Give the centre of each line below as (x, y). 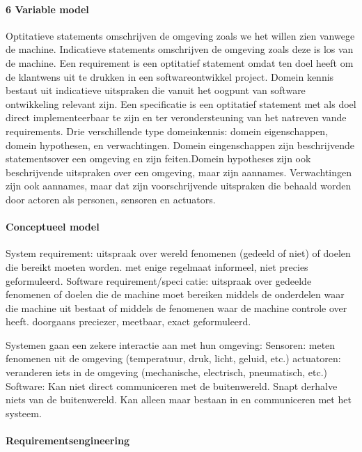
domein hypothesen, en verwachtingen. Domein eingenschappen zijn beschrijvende (180, 145)
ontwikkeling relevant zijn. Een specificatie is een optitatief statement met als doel (181, 103)
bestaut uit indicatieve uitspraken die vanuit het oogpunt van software (156, 90)
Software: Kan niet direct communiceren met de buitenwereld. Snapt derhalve (172, 385)
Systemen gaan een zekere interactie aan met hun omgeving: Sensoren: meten (171, 344)
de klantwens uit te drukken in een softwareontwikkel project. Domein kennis (170, 76)
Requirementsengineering (68, 441)
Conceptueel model (53, 227)
